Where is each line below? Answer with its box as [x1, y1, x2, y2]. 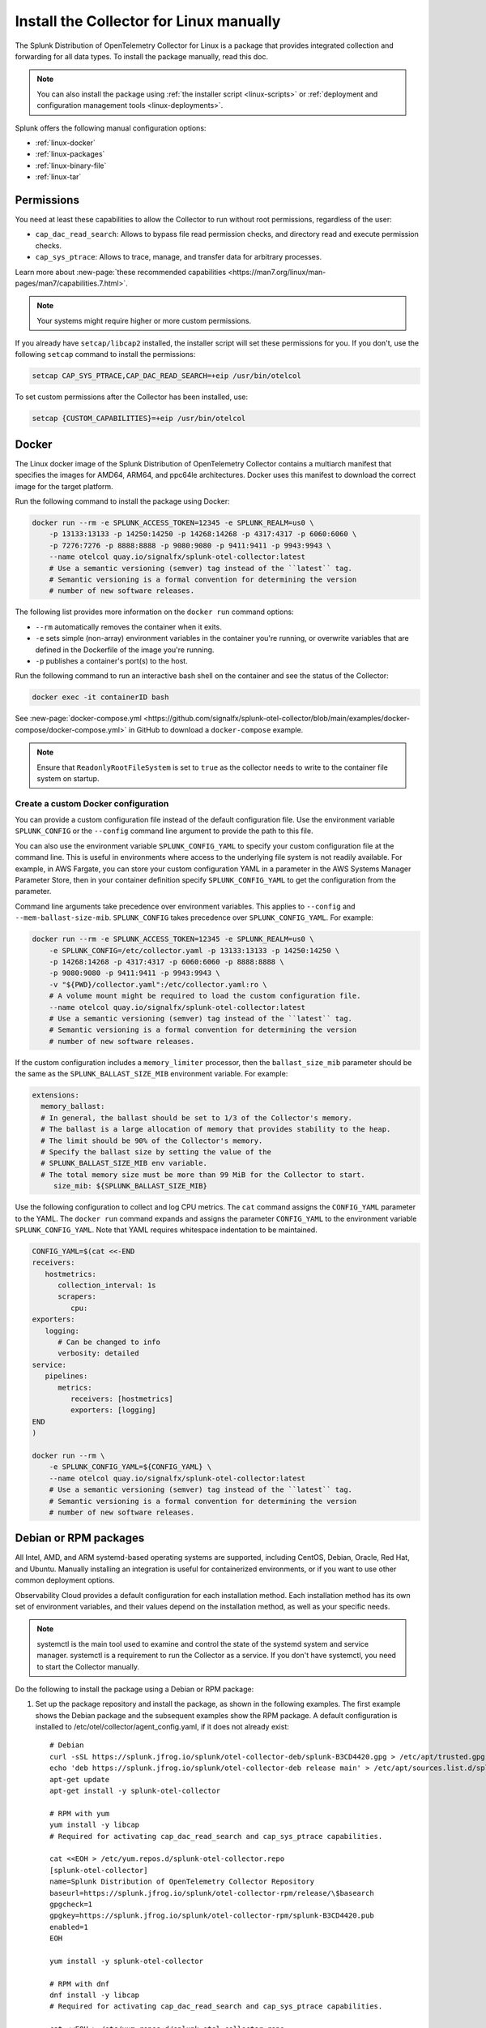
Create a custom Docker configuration [15, 797, 169, 809]
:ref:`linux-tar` [35, 172, 82, 182]
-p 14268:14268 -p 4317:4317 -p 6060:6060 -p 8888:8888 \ [49, 957, 284, 966]
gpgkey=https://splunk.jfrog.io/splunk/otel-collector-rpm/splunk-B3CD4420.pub [49, 1911, 374, 1920]
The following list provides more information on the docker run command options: [15, 607, 295, 617]
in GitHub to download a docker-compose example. [128, 724, 304, 734]
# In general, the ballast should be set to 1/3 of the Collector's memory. [40, 1113, 352, 1123]
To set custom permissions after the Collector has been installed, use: [15, 392, 249, 402]
